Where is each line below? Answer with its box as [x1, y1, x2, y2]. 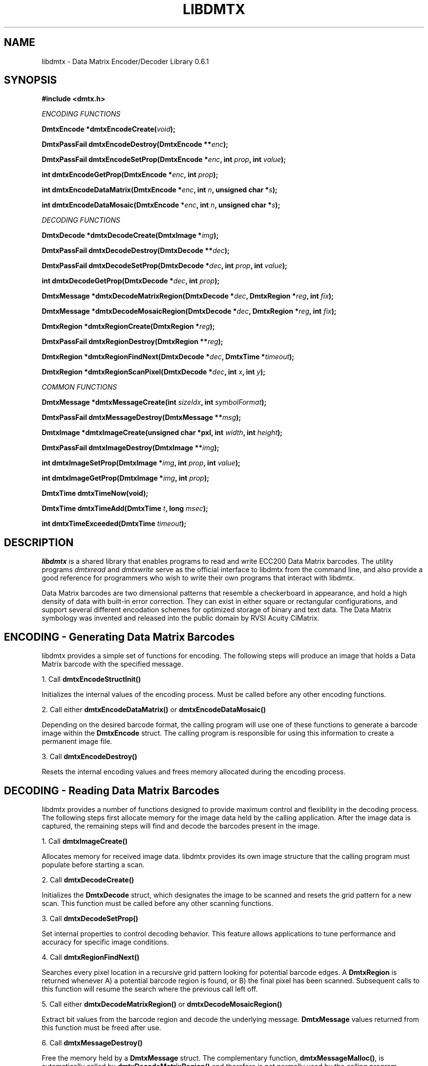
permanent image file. [42, 737, 112, 746]
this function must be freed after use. [42, 1023, 161, 1032]
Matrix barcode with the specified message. [42, 660, 183, 669]
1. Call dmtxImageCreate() [42, 836, 128, 845]
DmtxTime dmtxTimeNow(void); [42, 489, 149, 498]
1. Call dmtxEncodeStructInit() [42, 675, 141, 684]
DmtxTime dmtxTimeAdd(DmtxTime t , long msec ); [42, 504, 208, 513]
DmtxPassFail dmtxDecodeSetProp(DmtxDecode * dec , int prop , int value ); [42, 261, 287, 270]
